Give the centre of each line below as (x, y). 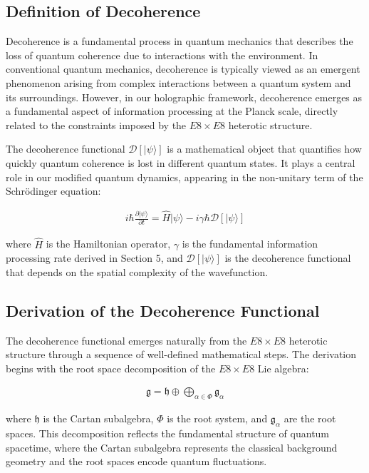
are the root (310, 418)
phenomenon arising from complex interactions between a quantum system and (178, 82)
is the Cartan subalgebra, (98, 418)
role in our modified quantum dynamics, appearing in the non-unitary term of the (184, 177)
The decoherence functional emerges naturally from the (126, 340)
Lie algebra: (283, 368)
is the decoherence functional (288, 258)
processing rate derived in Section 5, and (94, 258)
